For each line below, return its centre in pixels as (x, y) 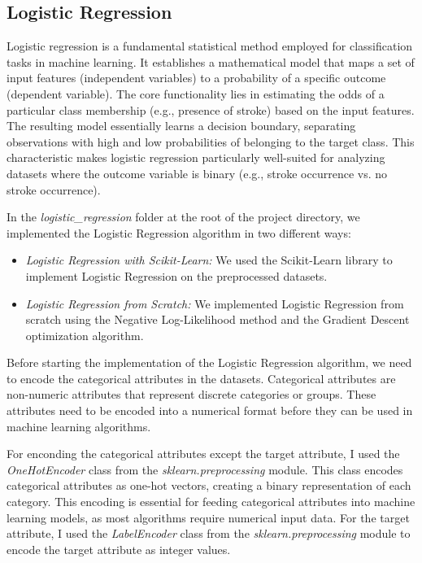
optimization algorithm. (85, 335)
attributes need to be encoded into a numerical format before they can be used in (210, 410)
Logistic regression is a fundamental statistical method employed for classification (210, 46)
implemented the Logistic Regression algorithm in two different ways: (179, 232)
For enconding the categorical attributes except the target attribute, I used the (203, 454)
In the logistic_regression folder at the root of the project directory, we (183, 217)
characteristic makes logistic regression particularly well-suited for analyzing (196, 157)
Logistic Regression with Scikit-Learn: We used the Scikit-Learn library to (209, 260)
